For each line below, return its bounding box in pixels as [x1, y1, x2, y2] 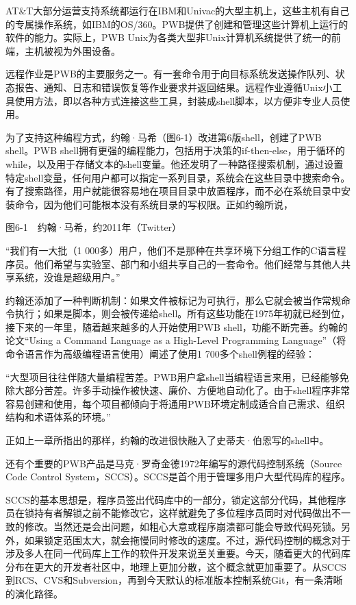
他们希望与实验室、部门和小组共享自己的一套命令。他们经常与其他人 [34, 256, 341, 271]
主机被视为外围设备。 [24, 43, 120, 58]
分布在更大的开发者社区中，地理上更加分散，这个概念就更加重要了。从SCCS [5, 559, 346, 573]
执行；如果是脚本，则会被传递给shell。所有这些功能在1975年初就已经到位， [14, 306, 351, 321]
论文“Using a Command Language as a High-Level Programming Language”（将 [5, 333, 346, 347]
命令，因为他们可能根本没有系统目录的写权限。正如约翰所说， [14, 197, 293, 211]
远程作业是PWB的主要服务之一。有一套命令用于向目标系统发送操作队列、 [5, 66, 335, 81]
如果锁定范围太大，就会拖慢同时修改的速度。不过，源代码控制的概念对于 [24, 532, 351, 547]
